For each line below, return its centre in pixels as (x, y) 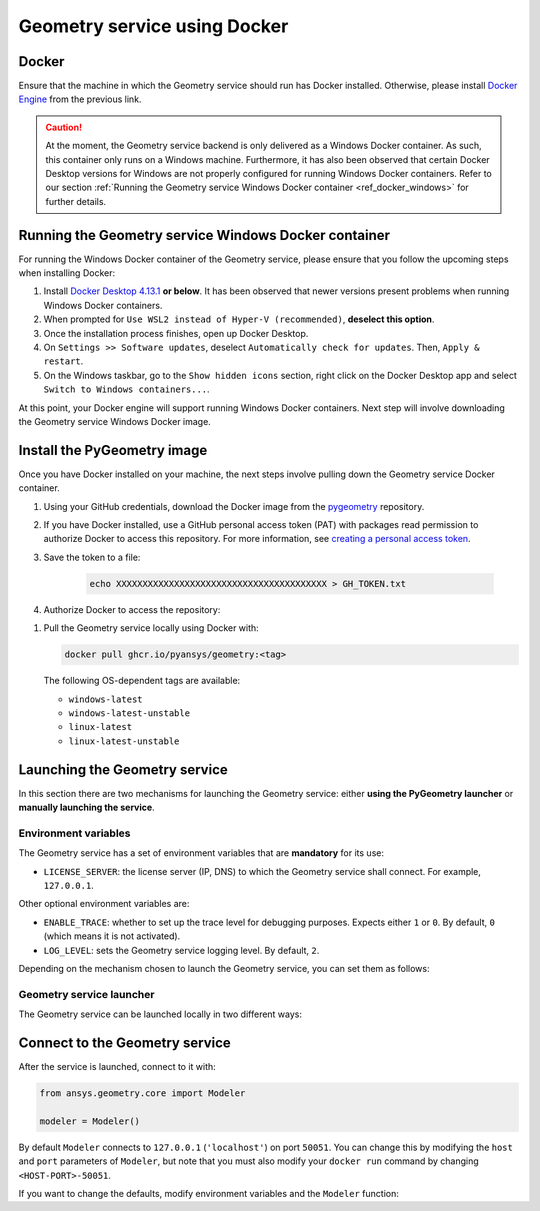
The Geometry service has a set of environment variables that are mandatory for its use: (201, 853)
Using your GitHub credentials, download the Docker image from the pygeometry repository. (234, 506)
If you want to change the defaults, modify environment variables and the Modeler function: (209, 1193)
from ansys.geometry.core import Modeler (142, 1093)
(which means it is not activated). (112, 936)
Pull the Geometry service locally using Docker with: (151, 628)
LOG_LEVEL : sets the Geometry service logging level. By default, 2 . (181, 950)
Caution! (64, 127)
